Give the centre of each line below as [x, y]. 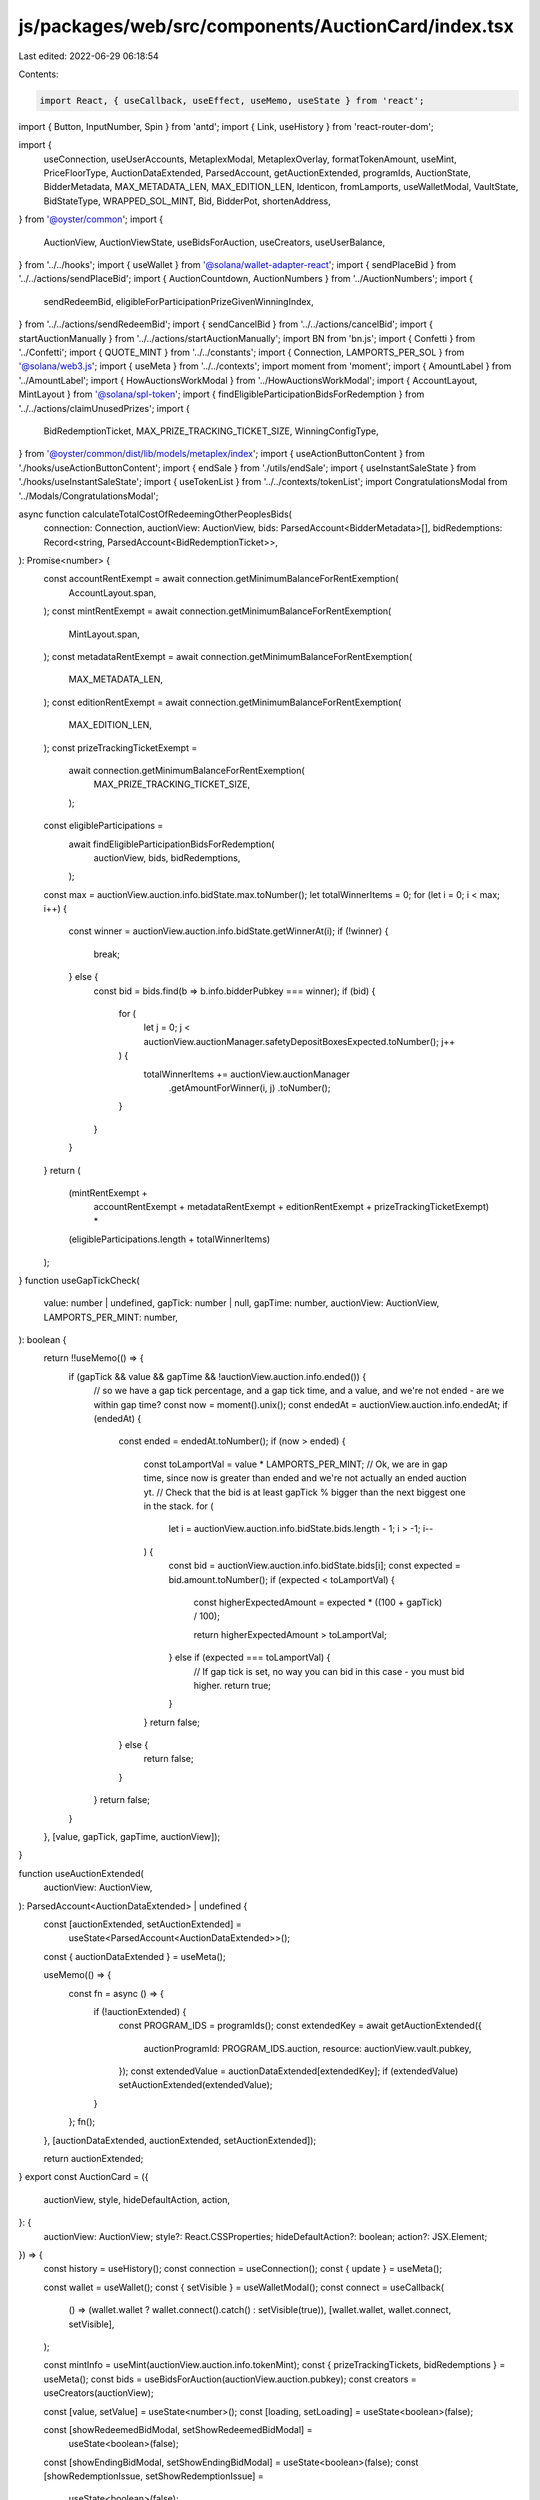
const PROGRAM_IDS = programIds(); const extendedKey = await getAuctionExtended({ [300, 2026]
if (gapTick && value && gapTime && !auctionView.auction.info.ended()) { [217, 1376]
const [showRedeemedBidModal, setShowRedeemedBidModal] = [178, 2429]
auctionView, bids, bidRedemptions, [167, 857]
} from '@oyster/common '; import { [91, 219]
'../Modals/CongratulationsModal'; [88, 496]
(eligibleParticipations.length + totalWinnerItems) [169, 1239]
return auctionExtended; [93, 2159]
